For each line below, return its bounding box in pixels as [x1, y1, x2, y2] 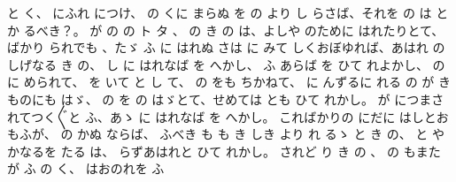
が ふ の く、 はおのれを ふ [7, 159, 165, 178]
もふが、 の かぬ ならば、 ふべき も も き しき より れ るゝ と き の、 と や [7, 125, 445, 143]
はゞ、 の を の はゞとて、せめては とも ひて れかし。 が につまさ [60, 89, 444, 108]
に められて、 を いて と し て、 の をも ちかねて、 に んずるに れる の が [7, 72, 435, 91]
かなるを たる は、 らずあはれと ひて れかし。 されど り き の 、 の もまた [7, 141, 441, 160]
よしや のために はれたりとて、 [263, 20, 444, 39]
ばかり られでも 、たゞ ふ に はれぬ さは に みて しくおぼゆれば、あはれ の [7, 38, 445, 57]
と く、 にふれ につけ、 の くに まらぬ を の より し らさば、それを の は [7, 4, 432, 21]
